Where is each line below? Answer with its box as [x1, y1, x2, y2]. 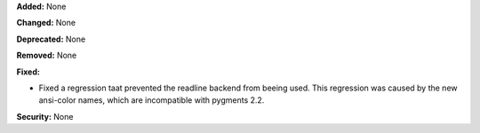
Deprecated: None [16, 34, 86, 44]
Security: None [16, 111, 74, 121]
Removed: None [16, 50, 77, 61]
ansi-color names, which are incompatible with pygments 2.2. [38, 95, 265, 106]
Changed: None [16, 18, 76, 28]
